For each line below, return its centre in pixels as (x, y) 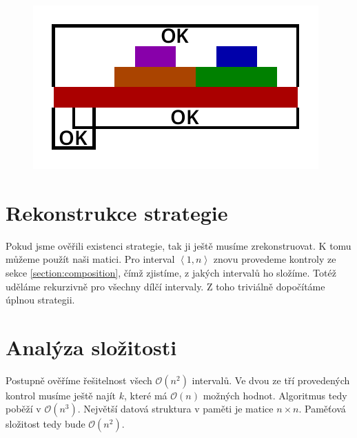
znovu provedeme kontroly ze (275, 259)
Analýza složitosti (91, 347)
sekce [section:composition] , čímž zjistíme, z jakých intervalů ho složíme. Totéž (171, 272)
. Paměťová (322, 409)
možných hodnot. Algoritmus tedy (275, 395)
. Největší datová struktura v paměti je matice (175, 409)
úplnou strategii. (40, 300)
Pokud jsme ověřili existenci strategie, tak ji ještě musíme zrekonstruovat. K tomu (178, 245)
